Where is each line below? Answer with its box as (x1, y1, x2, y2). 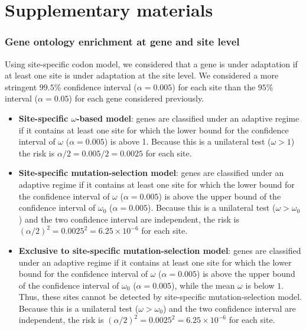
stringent (5, 80, 37, 93)
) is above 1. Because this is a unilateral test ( (104, 135, 271, 148)
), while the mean (171, 279, 235, 291)
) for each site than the (172, 80, 256, 93)
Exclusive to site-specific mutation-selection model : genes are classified (18, 244, 301, 256)
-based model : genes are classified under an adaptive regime (76, 112, 300, 124)
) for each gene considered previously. (69, 92, 204, 104)
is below (245, 279, 275, 291)
